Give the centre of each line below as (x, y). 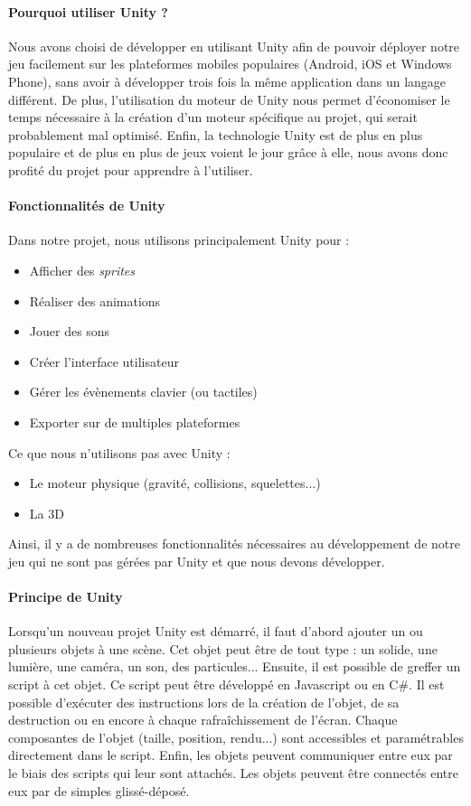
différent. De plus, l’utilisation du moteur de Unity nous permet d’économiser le (229, 99)
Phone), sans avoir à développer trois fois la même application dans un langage (227, 81)
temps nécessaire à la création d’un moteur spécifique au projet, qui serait (213, 117)
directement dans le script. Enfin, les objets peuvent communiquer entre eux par (231, 755)
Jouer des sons (70, 331)
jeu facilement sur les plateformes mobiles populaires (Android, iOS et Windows (230, 64)
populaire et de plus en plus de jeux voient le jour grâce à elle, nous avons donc (228, 152)
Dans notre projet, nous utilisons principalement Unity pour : (179, 240)
